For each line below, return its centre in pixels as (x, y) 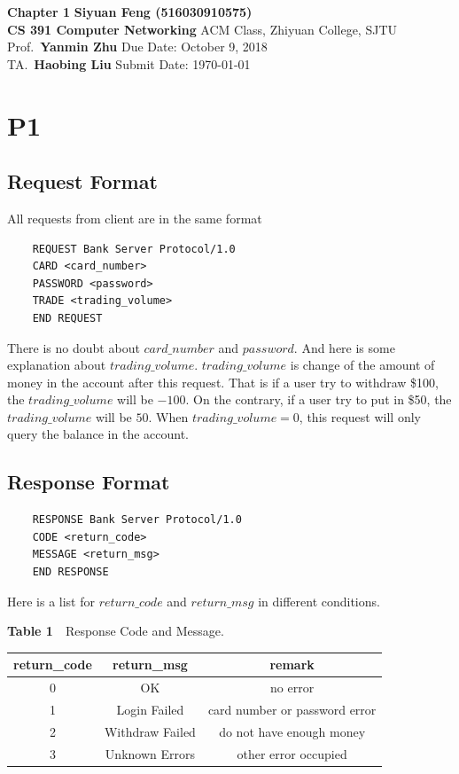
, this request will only (360, 416)
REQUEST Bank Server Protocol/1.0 (134, 249)
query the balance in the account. (98, 434)
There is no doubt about (74, 347)
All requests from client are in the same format (135, 218)
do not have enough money (292, 731)
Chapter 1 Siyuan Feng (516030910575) (130, 12)
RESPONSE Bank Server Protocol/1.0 (137, 520)
